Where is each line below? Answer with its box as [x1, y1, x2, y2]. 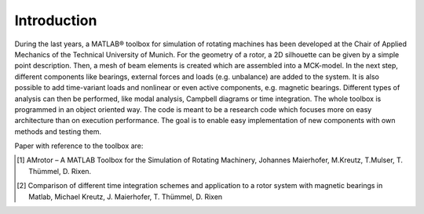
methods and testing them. [14, 126, 102, 136]
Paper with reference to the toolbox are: [14, 141, 144, 151]
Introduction [14, 12, 97, 29]
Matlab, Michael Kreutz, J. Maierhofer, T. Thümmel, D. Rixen [28, 192, 223, 201]
